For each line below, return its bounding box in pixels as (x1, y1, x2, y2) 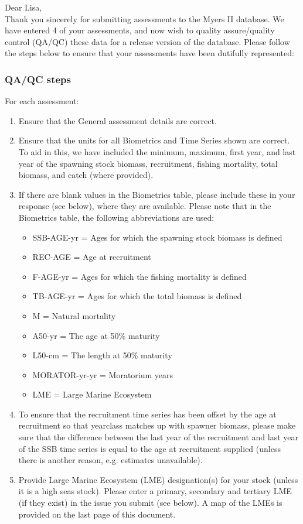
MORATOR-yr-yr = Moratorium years (32, 368, 173, 381)
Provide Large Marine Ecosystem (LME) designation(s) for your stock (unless (18, 473, 298, 485)
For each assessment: (5, 95, 79, 107)
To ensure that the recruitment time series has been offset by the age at (18, 407, 277, 420)
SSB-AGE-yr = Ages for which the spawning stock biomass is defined (32, 231, 282, 243)
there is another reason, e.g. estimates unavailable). (18, 454, 203, 466)
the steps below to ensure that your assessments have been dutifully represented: (5, 47, 294, 59)
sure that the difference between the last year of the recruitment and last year (18, 431, 298, 443)
